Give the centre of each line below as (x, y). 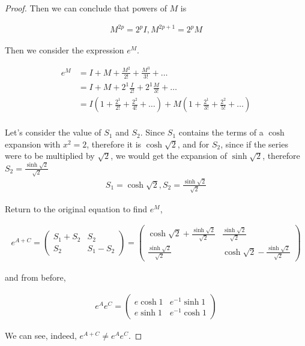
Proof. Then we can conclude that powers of (86, 8)
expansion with (33, 144)
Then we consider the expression (65, 50)
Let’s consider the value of (53, 132)
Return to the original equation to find (76, 208)
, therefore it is (114, 144)
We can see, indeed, (41, 335)
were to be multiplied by (50, 156)
